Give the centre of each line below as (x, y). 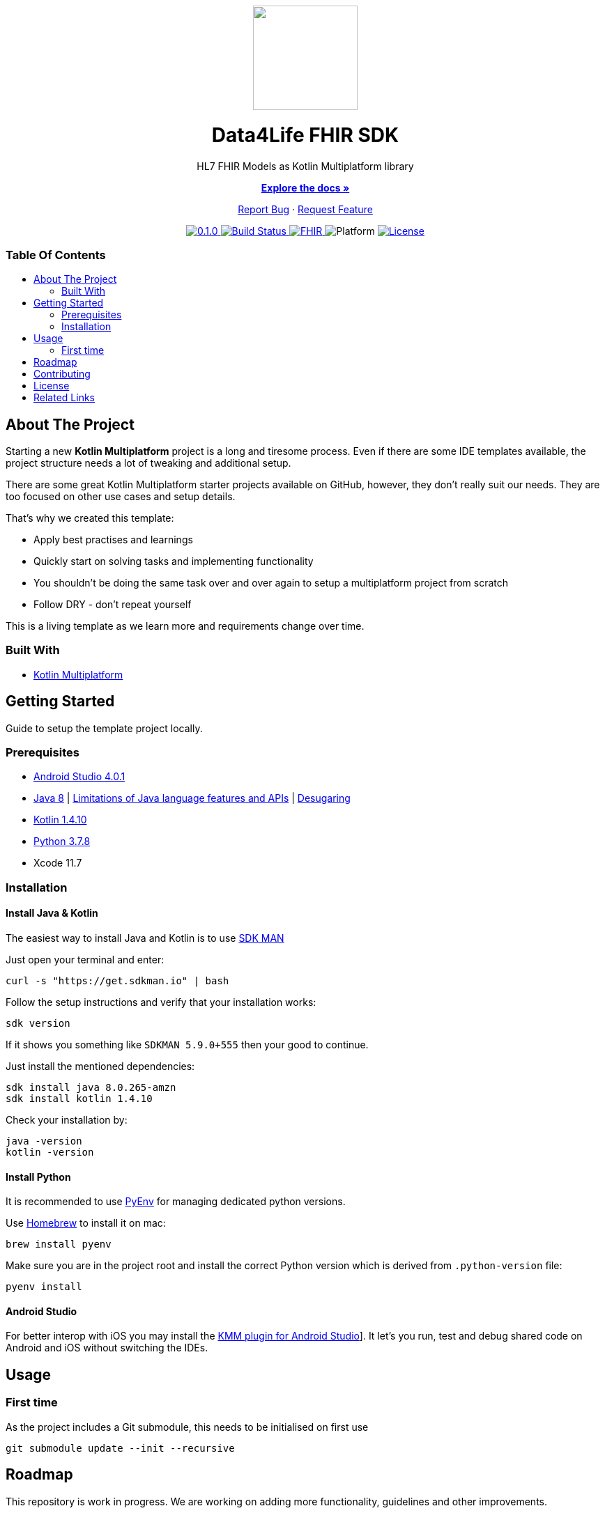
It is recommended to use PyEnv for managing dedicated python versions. (176, 1202)
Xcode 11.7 (58, 863)
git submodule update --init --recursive (120, 1448)
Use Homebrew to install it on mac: (86, 1223)
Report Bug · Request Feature (305, 209)
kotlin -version (50, 1153)
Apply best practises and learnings (113, 540)
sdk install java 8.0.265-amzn (91, 1088)
